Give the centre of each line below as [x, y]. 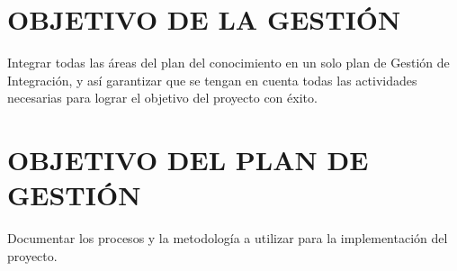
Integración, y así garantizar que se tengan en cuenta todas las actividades [212, 80]
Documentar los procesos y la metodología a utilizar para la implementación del [228, 238]
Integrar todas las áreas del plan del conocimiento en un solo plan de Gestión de [228, 63]
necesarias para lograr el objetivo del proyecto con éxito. [162, 98]
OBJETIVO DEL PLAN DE [188, 160]
